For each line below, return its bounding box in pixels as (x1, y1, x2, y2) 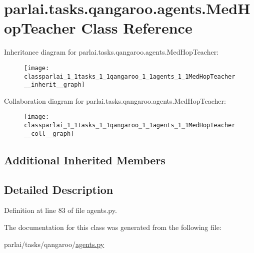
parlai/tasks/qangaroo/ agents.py (4, 238, 104, 249)
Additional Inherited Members (4, 152, 165, 167)
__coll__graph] (24, 130, 74, 137)
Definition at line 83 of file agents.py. (4, 205, 117, 215)
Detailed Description (4, 181, 113, 197)
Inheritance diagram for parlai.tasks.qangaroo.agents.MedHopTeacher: (4, 47, 219, 57)
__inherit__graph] (24, 81, 85, 89)
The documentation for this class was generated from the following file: (4, 222, 221, 232)
